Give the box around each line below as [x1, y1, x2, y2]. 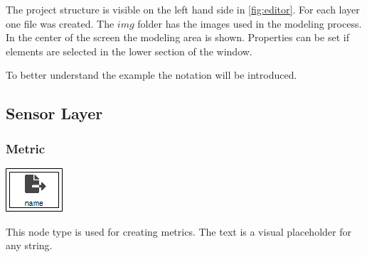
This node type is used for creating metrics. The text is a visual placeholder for [6, 224, 351, 239]
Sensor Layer [6, 102, 103, 124]
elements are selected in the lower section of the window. [6, 43, 252, 58]
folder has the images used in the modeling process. [137, 16, 362, 31]
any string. [6, 238, 53, 253]
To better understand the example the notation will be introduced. [6, 67, 297, 82]
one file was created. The [6, 16, 115, 31]
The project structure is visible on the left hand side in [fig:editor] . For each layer [6, 2, 360, 16]
